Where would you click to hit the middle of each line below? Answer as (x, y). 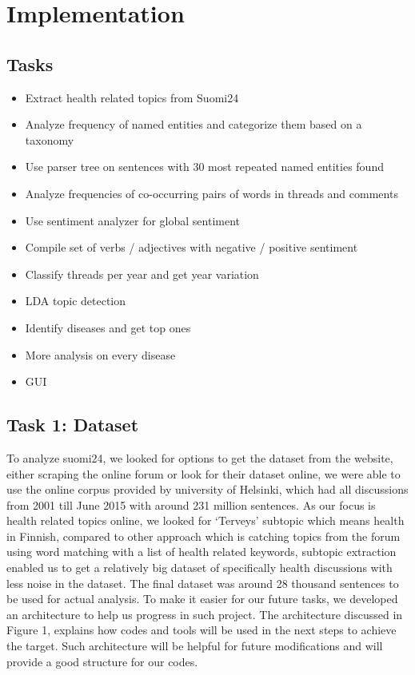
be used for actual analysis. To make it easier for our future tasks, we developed (202, 599)
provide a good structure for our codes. (102, 661)
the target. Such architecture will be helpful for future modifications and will (195, 646)
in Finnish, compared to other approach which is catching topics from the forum (204, 536)
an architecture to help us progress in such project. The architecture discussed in (205, 614)
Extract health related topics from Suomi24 (132, 97)
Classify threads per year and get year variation (142, 274)
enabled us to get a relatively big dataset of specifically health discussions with (200, 568)
